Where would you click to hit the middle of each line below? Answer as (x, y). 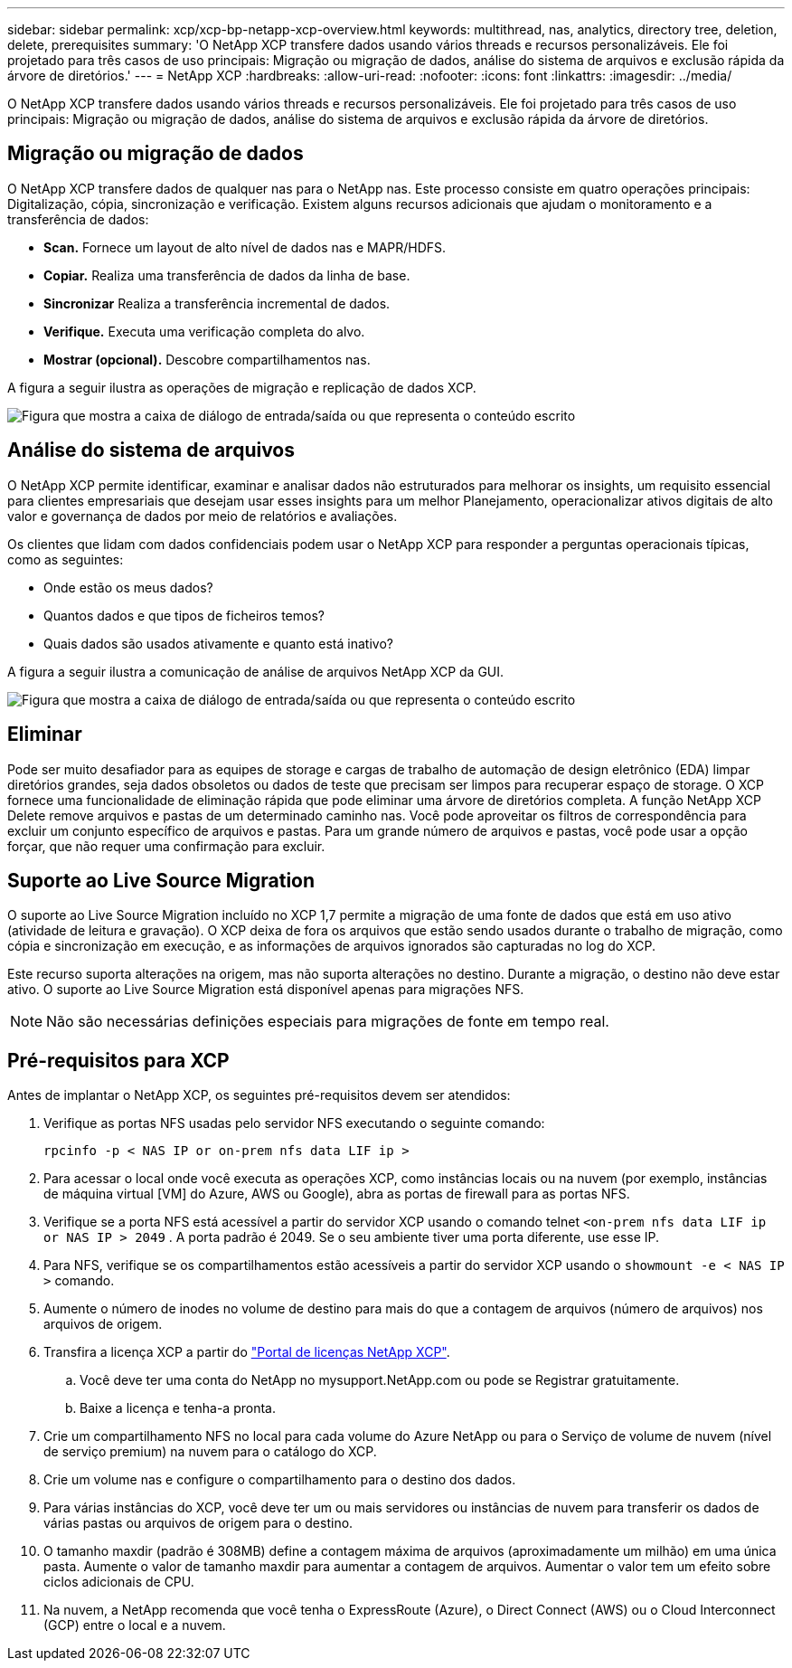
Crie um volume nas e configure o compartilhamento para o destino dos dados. (280, 1480)
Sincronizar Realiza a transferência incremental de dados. (217, 303)
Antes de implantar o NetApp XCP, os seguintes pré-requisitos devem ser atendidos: (259, 1095)
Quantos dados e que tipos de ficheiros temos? (184, 615)
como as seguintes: (66, 559)
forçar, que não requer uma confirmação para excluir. (166, 846)
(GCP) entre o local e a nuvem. (135, 1625)
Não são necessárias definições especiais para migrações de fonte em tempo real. (328, 1022)
